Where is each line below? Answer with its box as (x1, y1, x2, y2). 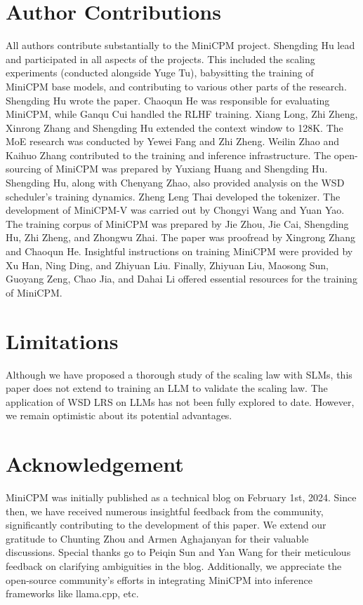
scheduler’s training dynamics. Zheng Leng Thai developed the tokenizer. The (6, 189, 341, 203)
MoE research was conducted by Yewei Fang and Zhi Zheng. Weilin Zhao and (6, 134, 340, 149)
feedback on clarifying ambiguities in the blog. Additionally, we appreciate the (6, 559, 342, 573)
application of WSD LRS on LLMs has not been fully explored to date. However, (6, 394, 355, 409)
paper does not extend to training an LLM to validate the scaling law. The (6, 381, 328, 395)
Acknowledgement (6, 449, 184, 478)
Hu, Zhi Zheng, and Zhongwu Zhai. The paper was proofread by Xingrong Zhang (6, 230, 356, 245)
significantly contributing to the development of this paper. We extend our (6, 517, 326, 532)
